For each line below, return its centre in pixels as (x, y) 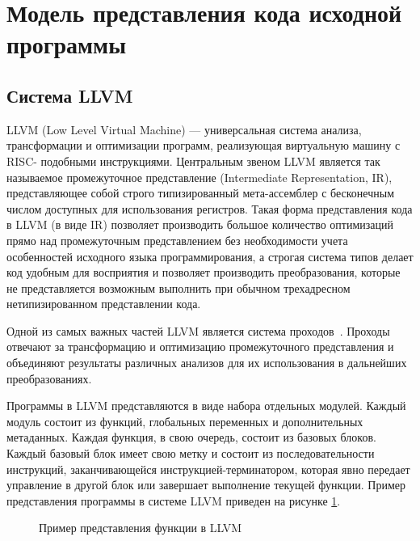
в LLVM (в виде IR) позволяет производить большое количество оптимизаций (200, 224)
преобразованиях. (49, 378)
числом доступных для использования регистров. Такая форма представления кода (210, 208)
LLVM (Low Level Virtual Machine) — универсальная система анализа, (184, 129)
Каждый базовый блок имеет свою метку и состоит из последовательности (191, 453)
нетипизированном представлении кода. (104, 304)
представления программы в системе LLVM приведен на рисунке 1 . (174, 500)
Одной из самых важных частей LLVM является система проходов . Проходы (198, 330)
